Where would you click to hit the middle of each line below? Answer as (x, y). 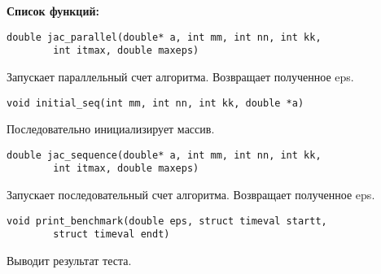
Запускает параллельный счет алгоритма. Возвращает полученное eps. (180, 76)
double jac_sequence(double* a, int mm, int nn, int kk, (164, 155)
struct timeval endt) (112, 235)
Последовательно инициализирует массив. (111, 129)
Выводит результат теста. (69, 260)
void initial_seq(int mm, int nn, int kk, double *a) (155, 103)
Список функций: (53, 11)
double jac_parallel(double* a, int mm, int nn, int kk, (164, 37)
